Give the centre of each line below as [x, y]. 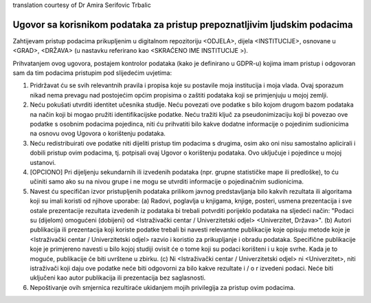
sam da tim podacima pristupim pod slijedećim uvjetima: [92, 73]
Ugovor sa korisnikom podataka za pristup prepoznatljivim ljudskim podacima [183, 24]
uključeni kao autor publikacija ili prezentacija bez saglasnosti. [118, 278]
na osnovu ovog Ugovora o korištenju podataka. [98, 133]
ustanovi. [43, 162]
